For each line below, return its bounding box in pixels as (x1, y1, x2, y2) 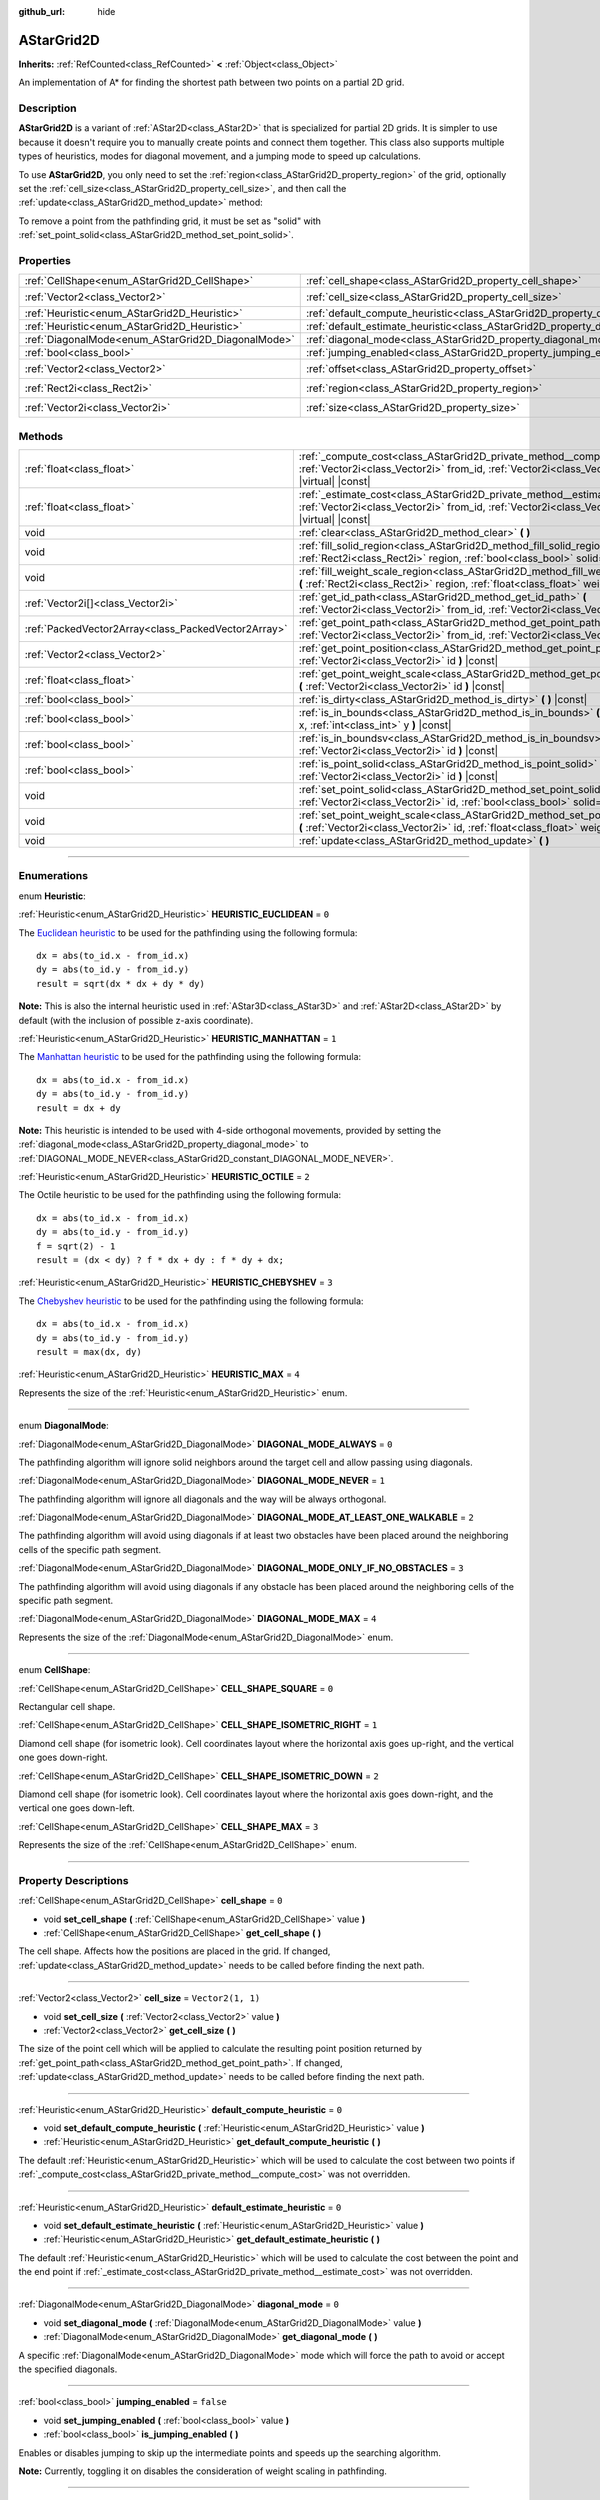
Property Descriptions (18, 1873, 129, 1887)
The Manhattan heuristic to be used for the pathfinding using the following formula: (18, 1051, 362, 1063)
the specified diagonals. (18, 2363, 118, 2375)
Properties (18, 253, 72, 267)
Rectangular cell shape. (18, 1701, 116, 1712)
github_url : (18, 6, 65, 17)
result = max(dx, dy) (36, 1346, 142, 1357)
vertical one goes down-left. (18, 1802, 135, 1814)
